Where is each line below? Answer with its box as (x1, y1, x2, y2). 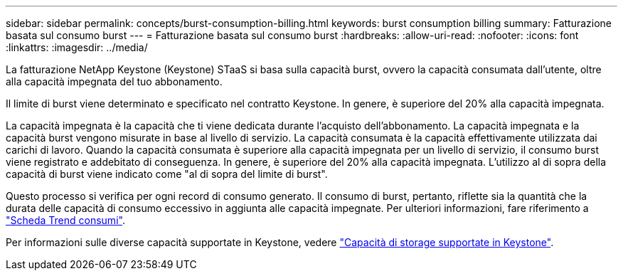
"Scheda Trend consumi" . (6, 214, 125, 226)
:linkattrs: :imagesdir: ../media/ (6, 41, 148, 53)
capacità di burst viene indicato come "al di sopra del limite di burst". (6, 168, 328, 180)
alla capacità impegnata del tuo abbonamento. (6, 75, 223, 87)
